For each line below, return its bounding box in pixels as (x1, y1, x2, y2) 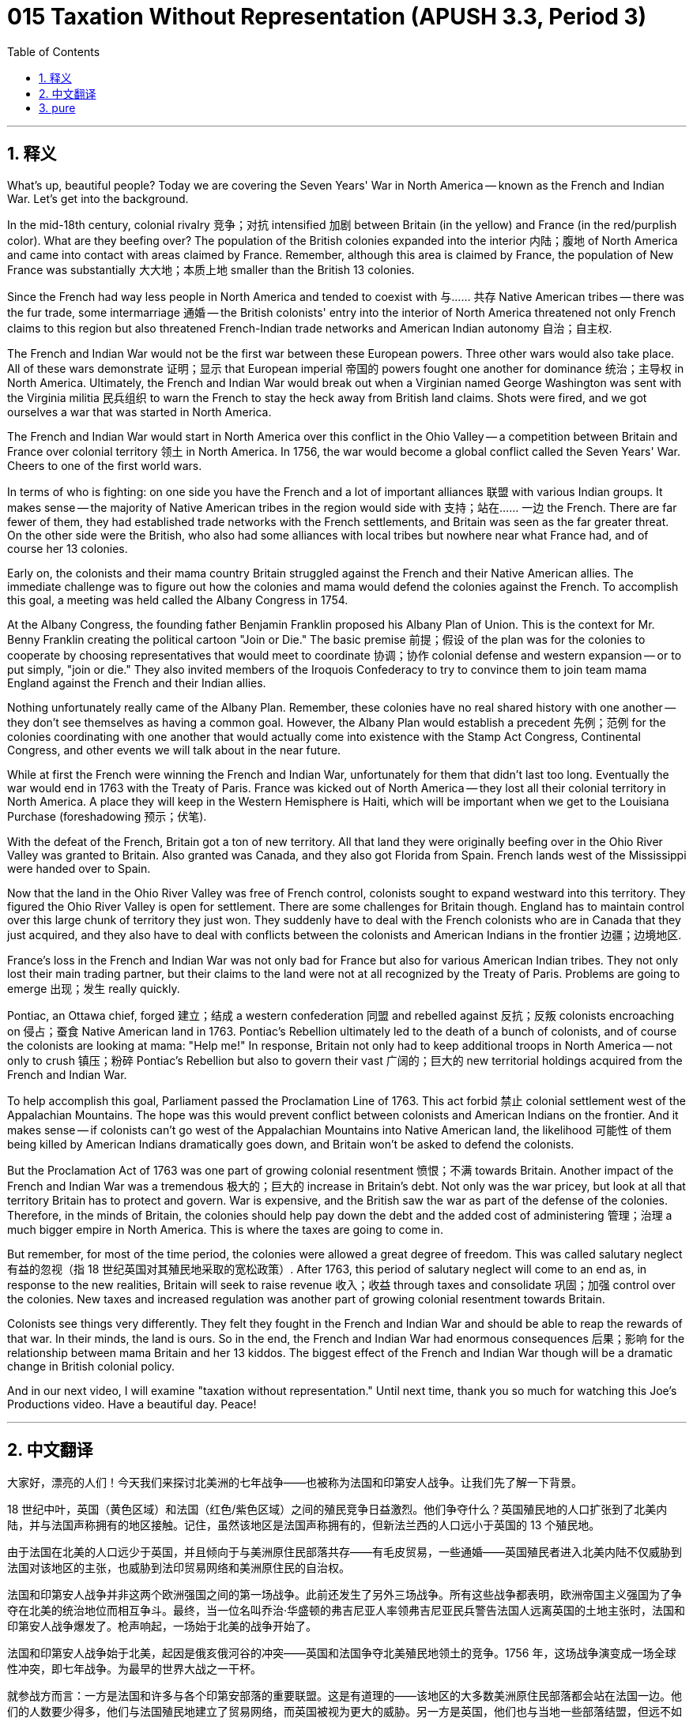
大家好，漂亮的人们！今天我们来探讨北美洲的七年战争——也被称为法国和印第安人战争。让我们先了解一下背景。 (7, 1476, 582, 1490)
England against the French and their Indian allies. (7, 675, 266, 690)
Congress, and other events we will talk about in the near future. (7, 743, 341, 757)
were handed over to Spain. (7, 861, 151, 875)
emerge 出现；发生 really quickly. (7, 981, 180, 995)
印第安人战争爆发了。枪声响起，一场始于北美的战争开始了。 (7, 1619, 317, 1634)
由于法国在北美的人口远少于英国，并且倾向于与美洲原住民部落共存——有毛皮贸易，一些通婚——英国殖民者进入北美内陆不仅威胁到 (7, 1545, 682, 1559)
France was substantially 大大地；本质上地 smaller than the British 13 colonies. (7, 262, 415, 276)
